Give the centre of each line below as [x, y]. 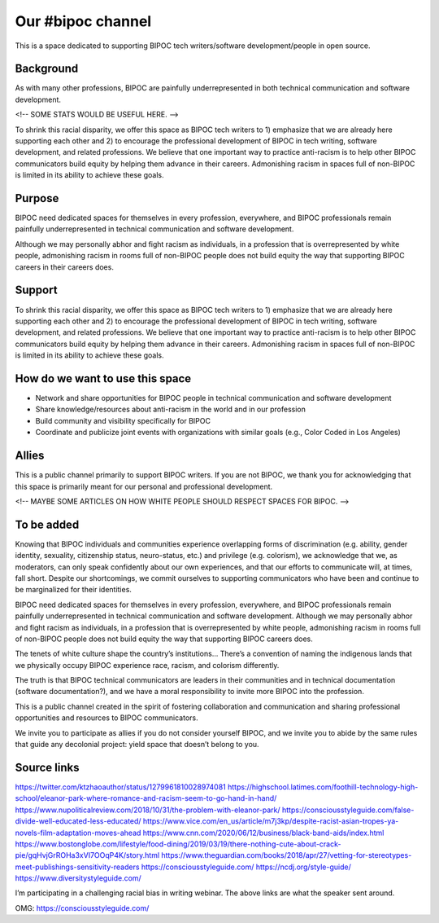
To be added [47, 524]
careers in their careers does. [64, 267]
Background [47, 69]
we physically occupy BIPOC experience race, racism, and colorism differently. [147, 665]
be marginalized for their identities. [73, 590]
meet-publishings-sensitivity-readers [77, 867]
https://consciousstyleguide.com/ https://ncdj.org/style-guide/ [246, 867]
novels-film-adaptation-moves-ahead [78, 833]
